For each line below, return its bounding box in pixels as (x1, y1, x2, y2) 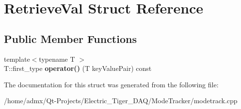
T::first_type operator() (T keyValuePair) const (4, 63, 152, 73)
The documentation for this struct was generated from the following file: (4, 79, 219, 89)
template (4, 54, 30, 64)
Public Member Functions (4, 31, 137, 46)
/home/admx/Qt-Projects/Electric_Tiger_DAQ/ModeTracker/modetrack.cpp (4, 95, 238, 106)
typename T (39, 54, 75, 64)
